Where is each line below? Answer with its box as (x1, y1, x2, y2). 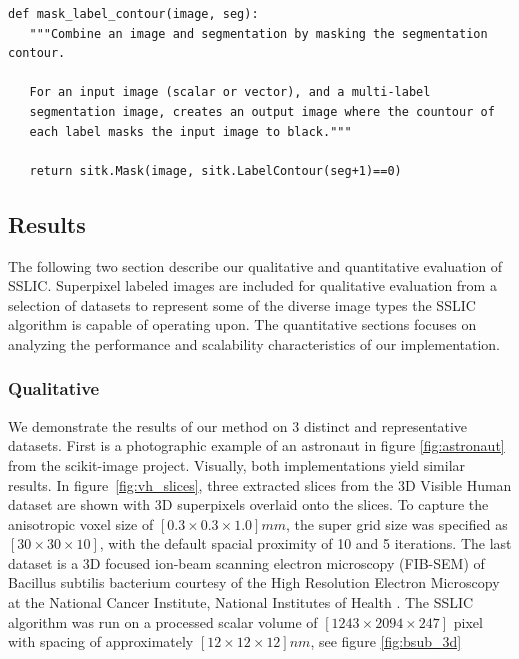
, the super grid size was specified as (286, 513, 508, 534)
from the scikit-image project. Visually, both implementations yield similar (8, 454, 466, 475)
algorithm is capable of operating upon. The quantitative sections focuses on (8, 314, 477, 335)
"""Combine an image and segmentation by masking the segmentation (29, 26, 488, 41)
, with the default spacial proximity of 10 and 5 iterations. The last (99, 533, 512, 554)
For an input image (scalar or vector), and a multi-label (29, 85, 431, 100)
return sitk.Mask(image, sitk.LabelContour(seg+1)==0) (29, 163, 402, 178)
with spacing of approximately (8, 631, 194, 652)
